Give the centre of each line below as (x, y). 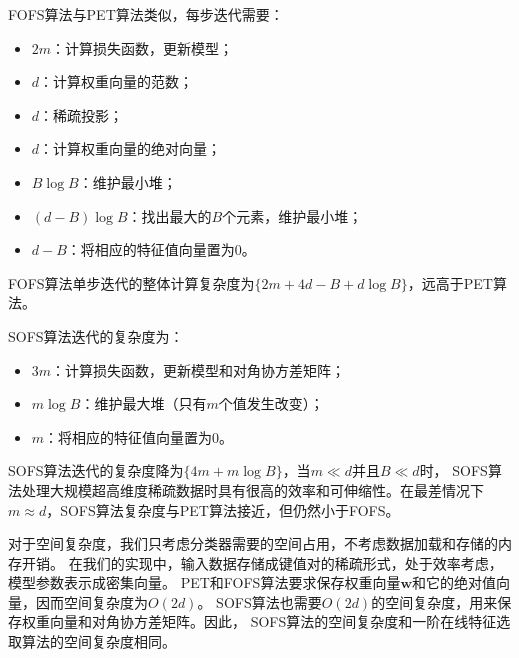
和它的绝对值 (454, 582)
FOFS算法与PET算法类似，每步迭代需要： (146, 14)
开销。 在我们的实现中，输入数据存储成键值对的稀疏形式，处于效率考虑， (262, 562)
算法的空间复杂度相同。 (98, 641)
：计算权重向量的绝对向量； (130, 148)
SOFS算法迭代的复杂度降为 (96, 470)
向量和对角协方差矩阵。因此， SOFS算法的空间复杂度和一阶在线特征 (273, 621)
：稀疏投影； (81, 114)
